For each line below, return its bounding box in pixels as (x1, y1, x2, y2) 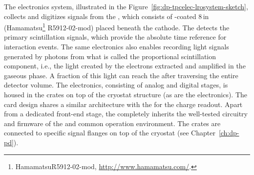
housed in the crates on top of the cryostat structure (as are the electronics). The (4, 89, 248, 99)
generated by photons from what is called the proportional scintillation (4, 51, 216, 61)
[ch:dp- (218, 128, 239, 138)
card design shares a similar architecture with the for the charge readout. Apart (4, 99, 243, 109)
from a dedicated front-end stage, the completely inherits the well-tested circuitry (4, 109, 248, 119)
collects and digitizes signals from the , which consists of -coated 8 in (4, 11, 209, 21)
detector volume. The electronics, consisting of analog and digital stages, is (4, 80, 228, 90)
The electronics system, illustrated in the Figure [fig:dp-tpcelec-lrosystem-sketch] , (4, 1, 248, 11)
